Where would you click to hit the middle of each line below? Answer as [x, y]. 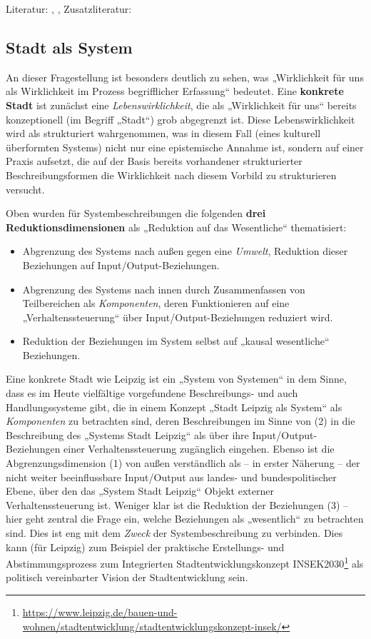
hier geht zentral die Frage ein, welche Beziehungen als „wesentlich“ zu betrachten [185, 519]
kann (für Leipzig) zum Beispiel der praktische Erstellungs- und [145, 547]
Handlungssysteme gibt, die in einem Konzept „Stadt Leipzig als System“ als [174, 407]
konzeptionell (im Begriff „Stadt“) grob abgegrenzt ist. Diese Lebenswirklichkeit [181, 119]
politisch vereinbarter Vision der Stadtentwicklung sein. [127, 577]
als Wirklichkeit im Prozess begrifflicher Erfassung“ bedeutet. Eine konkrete [175, 91]
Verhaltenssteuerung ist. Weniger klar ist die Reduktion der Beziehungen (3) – [177, 504]
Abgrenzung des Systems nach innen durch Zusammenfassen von [164, 289]
